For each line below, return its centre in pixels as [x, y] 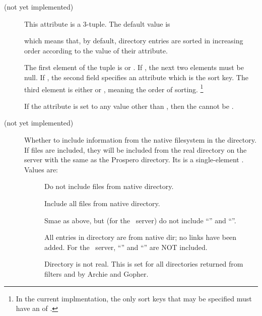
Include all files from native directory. [102, 203]
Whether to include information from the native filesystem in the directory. [140, 140]
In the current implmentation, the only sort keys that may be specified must [134, 298]
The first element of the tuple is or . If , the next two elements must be [134, 67]
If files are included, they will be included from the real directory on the [136, 149]
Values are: [41, 169]
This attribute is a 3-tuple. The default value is [97, 23]
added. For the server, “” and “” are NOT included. [126, 247]
